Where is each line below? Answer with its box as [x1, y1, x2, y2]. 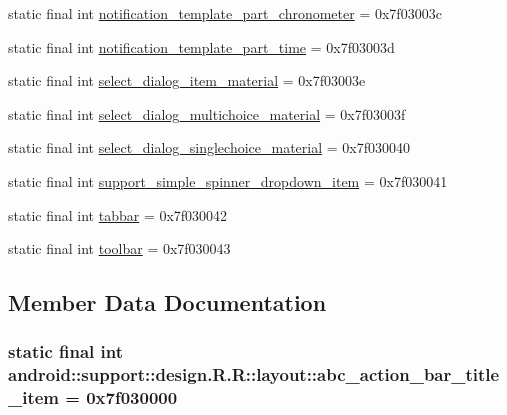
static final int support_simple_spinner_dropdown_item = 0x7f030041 [8, 170, 448, 191]
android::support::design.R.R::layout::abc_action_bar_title [8, 362, 500, 387]
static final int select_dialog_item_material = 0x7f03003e [8, 70, 366, 91]
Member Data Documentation [8, 287, 327, 318]
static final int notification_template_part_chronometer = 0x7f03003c [8, 3, 442, 23]
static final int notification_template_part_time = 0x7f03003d [8, 36, 395, 57]
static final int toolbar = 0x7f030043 [8, 238, 231, 259]
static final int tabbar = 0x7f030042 [8, 204, 228, 225]
